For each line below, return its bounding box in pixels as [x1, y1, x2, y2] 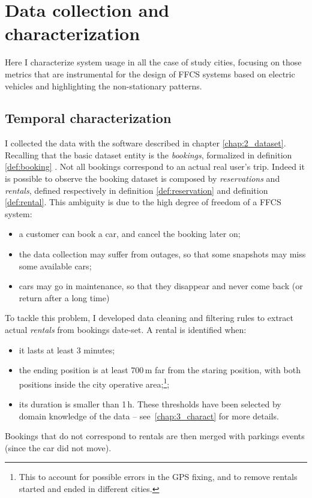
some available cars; [19, 259, 92, 272]
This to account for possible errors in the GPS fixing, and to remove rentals [19, 470, 298, 483]
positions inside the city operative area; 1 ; [19, 376, 170, 390]
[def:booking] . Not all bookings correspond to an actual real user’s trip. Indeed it [5, 160, 305, 173]
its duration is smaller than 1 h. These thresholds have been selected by [19, 398, 281, 410]
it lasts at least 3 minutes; [19, 343, 115, 356]
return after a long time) [19, 291, 110, 304]
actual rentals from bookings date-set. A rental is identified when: [5, 323, 247, 336]
